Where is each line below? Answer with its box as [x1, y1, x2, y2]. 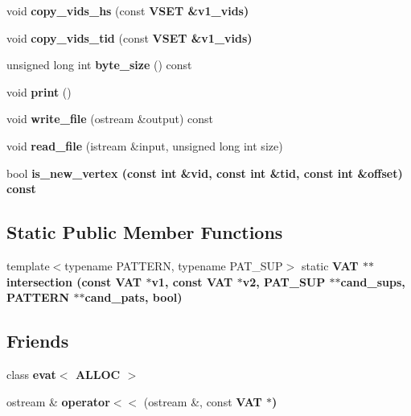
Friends [6, 328, 69, 353]
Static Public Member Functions [6, 220, 283, 245]
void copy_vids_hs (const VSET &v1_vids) [6, 2, 249, 19]
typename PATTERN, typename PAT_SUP [64, 257, 283, 274]
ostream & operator [6, 393, 110, 410]
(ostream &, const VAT [143, 393, 262, 410]
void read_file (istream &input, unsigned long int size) [6, 137, 283, 154]
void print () [6, 83, 72, 100]
